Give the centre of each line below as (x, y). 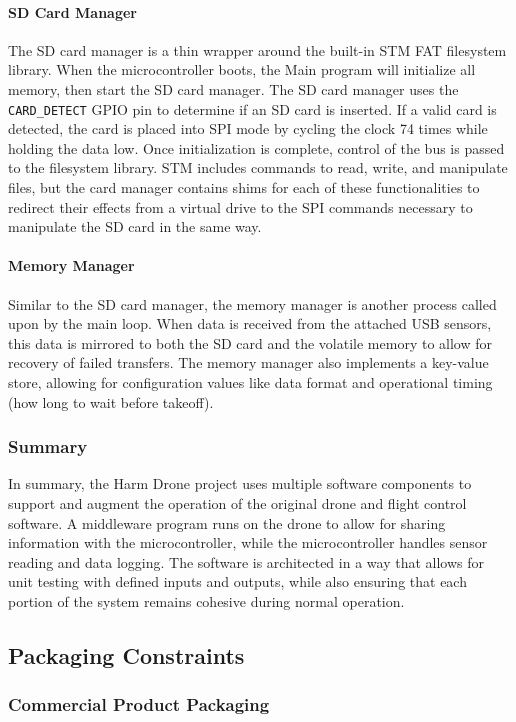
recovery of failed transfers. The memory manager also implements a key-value (248, 362)
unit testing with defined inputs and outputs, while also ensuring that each (237, 581)
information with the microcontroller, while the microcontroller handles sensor (248, 542)
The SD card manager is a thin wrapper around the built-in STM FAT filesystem (257, 49)
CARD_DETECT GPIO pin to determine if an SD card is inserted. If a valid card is (252, 108)
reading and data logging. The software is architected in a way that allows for (246, 561)
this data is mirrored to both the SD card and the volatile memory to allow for (250, 342)
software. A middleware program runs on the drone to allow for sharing (227, 522)
